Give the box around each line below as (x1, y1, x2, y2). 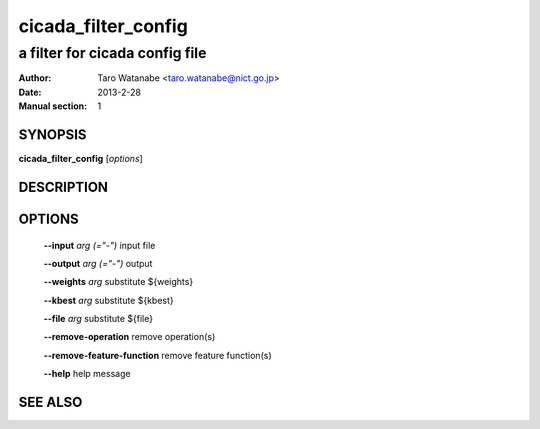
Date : (18, 86, 42, 98)
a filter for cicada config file (18, 44, 207, 62)
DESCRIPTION (18, 178, 109, 195)
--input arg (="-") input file (43, 239, 156, 251)
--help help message (43, 368, 131, 380)
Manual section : (18, 100, 88, 112)
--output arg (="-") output (43, 257, 153, 269)
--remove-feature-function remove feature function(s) (43, 349, 272, 361)
